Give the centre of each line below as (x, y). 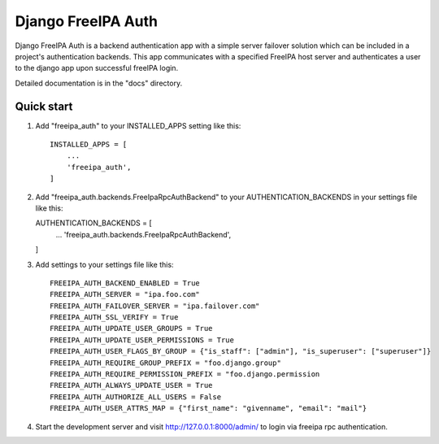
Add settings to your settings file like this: (104, 264)
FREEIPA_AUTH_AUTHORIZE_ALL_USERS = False (136, 397)
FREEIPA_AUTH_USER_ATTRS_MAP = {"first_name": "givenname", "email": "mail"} (209, 408)
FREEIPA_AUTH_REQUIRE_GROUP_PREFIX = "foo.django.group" (166, 363)
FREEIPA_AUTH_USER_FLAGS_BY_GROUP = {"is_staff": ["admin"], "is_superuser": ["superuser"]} (241, 351)
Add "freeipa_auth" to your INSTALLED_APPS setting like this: (138, 125)
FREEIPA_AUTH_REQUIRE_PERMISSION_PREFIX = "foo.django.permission (185, 374)
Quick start (44, 106)
